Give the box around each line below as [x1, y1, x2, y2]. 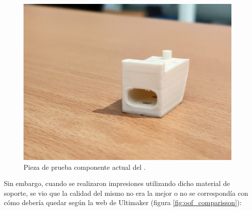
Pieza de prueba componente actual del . [24, 161, 146, 172]
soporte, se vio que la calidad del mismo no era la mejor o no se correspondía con [4, 187, 248, 198]
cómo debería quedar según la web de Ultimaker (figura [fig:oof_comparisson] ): [4, 197, 242, 208]
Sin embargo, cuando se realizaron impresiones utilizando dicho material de [4, 178, 230, 188]
